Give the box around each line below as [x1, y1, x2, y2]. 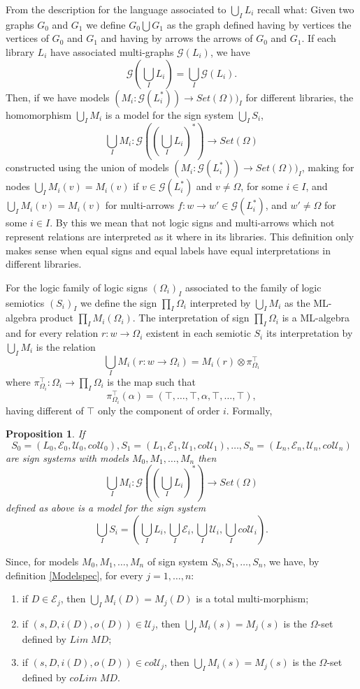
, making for [301, 160, 354, 175]
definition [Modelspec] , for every [6, 567, 143, 582]
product [40, 310, 73, 325]
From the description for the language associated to [6, 2, 226, 16]
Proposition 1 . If [6, 426, 85, 441]
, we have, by [263, 554, 319, 569]
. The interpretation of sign [132, 310, 250, 325]
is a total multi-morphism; [196, 591, 309, 606]
